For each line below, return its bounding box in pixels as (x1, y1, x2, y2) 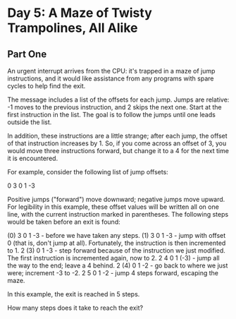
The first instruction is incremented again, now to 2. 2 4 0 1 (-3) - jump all (7, 254, 220, 262)
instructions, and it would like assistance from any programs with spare (7, 74, 214, 83)
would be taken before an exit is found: (7, 217, 121, 226)
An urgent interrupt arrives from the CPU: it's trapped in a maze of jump (7, 67, 216, 75)
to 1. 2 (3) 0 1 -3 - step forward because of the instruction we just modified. (7, 246, 225, 255)
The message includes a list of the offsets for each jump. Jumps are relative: (7, 95, 230, 104)
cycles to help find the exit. (7, 82, 86, 90)
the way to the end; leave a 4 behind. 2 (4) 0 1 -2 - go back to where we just (7, 261, 228, 270)
